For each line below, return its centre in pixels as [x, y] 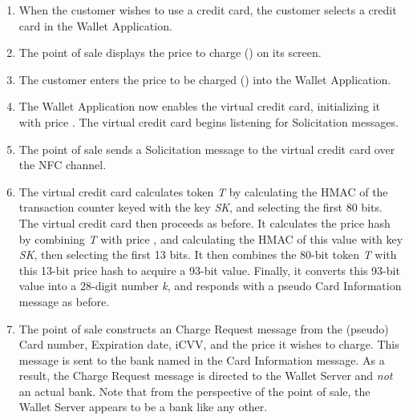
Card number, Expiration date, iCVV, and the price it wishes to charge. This [209, 344]
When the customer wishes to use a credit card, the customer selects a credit [208, 10]
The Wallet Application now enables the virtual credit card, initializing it [199, 106]
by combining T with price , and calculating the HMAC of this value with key [211, 238]
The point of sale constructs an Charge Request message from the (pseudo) [204, 328]
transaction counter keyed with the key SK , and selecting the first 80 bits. [200, 207]
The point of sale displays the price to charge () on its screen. [170, 52]
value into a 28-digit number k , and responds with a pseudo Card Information [210, 286]
